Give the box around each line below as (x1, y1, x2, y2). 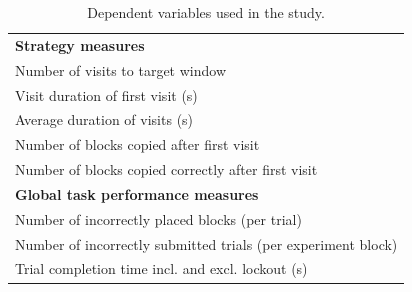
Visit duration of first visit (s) (15, 84, 198, 105)
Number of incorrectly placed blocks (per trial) (15, 208, 302, 229)
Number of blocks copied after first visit (15, 134, 260, 155)
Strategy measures (15, 34, 145, 55)
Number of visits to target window (15, 59, 227, 80)
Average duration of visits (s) (15, 109, 194, 130)
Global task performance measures (15, 183, 259, 204)
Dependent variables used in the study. (87, 2, 325, 22)
